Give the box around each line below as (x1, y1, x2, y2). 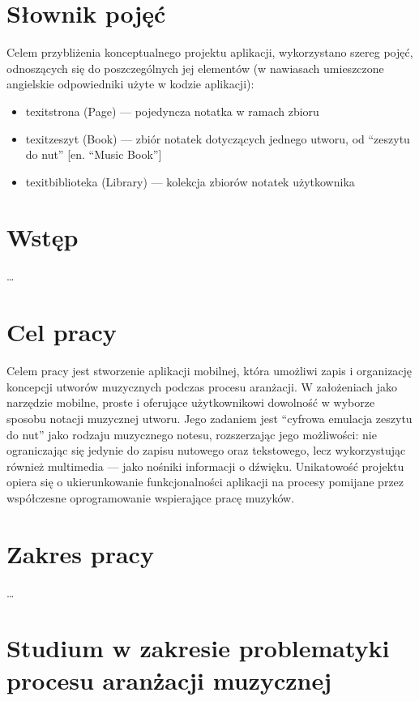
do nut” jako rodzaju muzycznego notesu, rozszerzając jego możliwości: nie (6, 425, 377, 442)
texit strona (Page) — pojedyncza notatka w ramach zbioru (25, 102, 319, 119)
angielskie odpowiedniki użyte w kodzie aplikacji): (6, 75, 254, 92)
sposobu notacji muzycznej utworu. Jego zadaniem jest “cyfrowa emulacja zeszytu (6, 409, 413, 426)
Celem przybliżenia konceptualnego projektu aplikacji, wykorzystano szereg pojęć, (6, 44, 413, 61)
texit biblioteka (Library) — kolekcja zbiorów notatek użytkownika (25, 173, 355, 190)
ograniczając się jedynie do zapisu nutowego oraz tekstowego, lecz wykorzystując (6, 442, 406, 459)
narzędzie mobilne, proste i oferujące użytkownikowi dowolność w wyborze (6, 394, 375, 411)
